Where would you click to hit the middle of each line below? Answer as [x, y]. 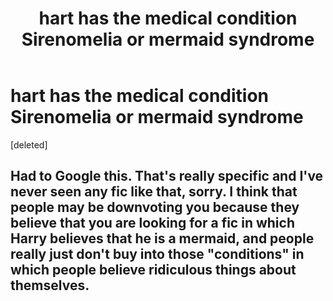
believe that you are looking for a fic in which [152, 223]
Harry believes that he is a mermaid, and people [162, 238]
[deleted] [29, 144]
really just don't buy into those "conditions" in [157, 254]
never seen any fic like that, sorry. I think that [154, 192]
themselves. [50, 285]
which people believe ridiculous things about [153, 270]
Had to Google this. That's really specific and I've [167, 176]
